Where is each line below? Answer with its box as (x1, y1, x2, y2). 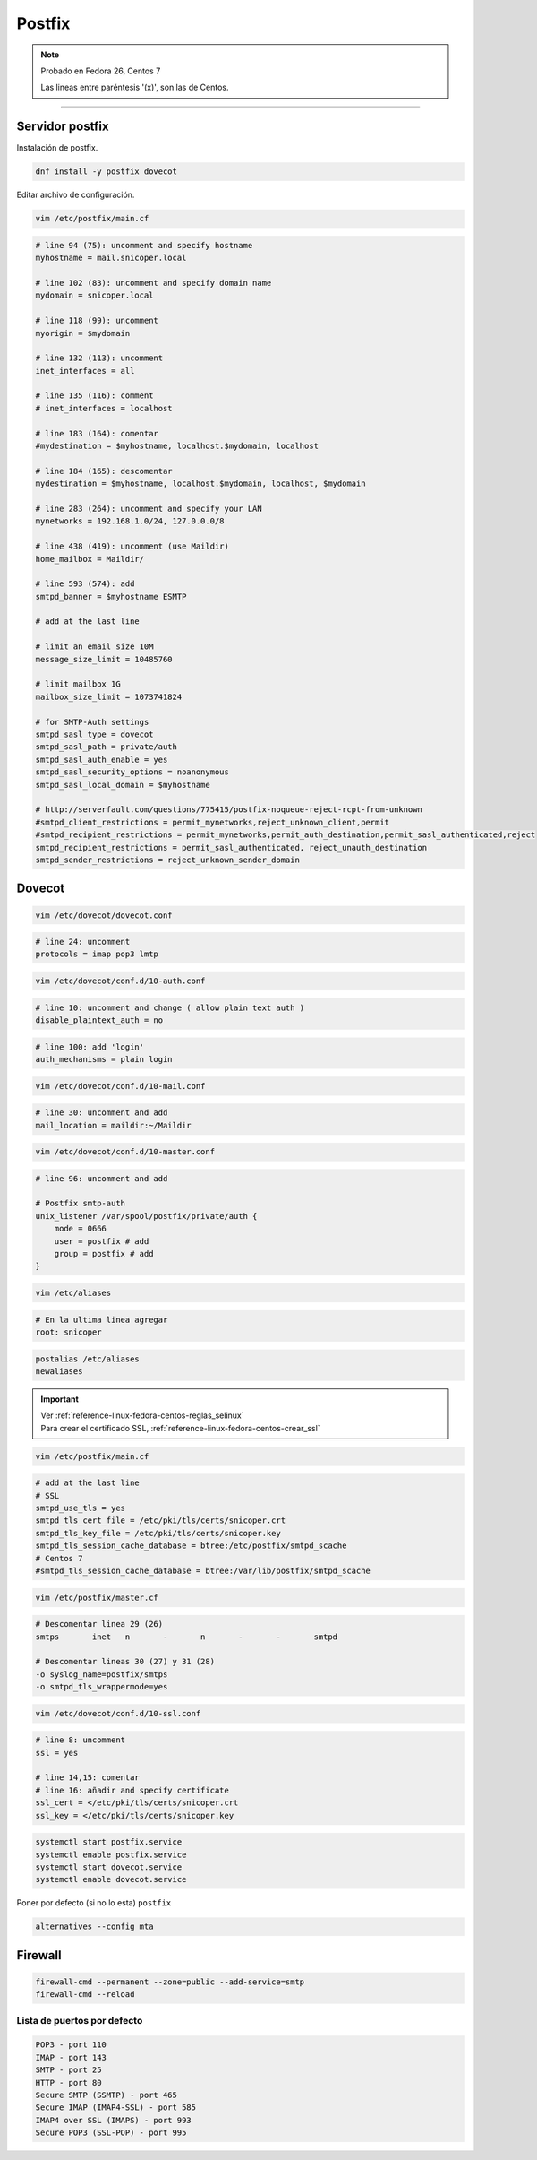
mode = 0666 (54, 1223, 107, 1234)
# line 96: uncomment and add (35, 1173, 168, 1183)
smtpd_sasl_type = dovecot (35, 730, 154, 739)
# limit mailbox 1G (35, 679, 121, 689)
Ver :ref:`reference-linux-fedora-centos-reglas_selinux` (40, 1410, 245, 1421)
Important (40, 1394, 80, 1404)
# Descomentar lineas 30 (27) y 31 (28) (35, 1656, 215, 1667)
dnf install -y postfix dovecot (35, 167, 178, 177)
